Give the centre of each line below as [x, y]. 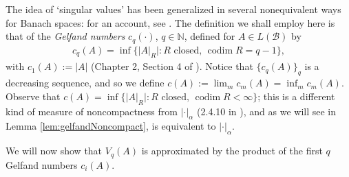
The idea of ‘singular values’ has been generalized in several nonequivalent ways [173, 9]
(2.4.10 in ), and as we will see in [267, 111]
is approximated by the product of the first [232, 151]
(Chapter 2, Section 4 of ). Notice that [172, 66]
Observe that [33, 96]
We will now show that [54, 151]
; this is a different [296, 96]
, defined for [210, 36]
